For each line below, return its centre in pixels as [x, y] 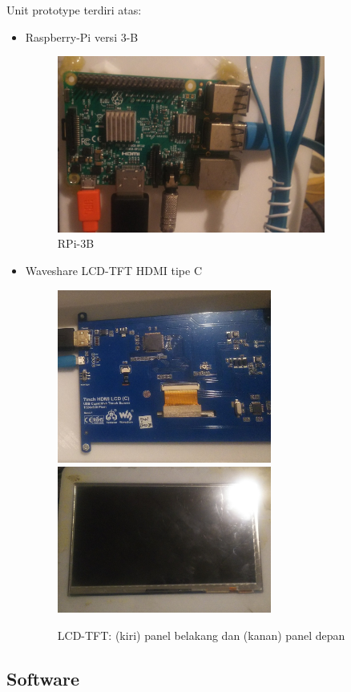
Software [43, 678]
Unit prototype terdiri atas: [74, 10]
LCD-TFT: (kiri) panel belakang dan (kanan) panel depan [201, 635]
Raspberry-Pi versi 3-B [82, 36]
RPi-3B [76, 243]
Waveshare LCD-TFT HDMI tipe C [114, 271]
